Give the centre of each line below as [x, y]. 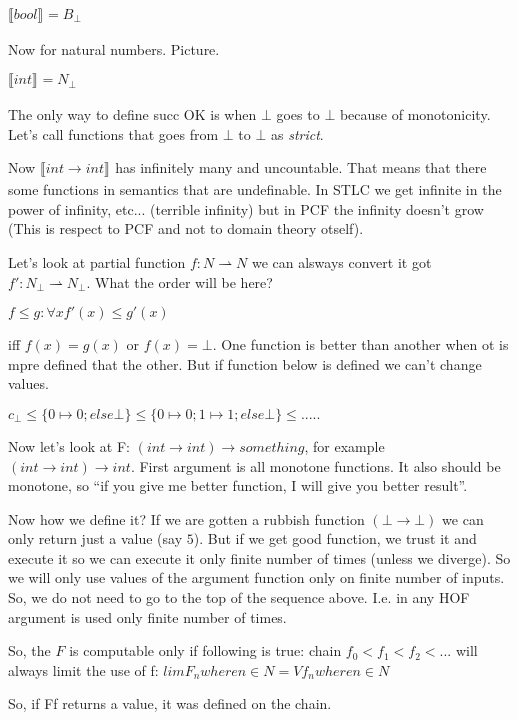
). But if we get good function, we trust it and [335, 538]
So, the [29, 650]
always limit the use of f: [83, 669]
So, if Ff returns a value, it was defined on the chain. [170, 703]
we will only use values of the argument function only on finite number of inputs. [256, 577]
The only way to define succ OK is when [132, 114]
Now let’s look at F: [69, 445]
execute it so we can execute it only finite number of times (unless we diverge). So [259, 557]
